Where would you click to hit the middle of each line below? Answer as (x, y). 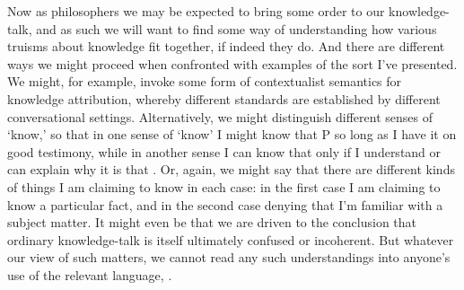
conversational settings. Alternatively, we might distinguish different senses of (220, 116)
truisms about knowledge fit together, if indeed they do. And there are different (226, 46)
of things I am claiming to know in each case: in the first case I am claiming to (224, 186)
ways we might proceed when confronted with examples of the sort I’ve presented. (232, 63)
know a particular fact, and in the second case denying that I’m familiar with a (225, 204)
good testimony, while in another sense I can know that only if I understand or (224, 151)
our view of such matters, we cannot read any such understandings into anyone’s (229, 257)
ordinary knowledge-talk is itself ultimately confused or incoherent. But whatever (231, 239)
